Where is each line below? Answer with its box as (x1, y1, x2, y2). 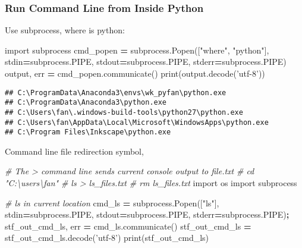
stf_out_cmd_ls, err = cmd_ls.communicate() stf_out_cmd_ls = (5, 219, 251, 232)
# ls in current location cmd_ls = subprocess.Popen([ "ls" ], (5, 196, 219, 209)
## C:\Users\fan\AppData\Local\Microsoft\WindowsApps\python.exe (5, 118, 269, 127)
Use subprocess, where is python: (5, 24, 125, 36)
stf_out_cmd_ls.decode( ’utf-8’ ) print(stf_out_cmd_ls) (5, 231, 209, 244)
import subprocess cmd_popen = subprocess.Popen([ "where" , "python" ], (5, 43, 269, 56)
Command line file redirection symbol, (5, 145, 144, 157)
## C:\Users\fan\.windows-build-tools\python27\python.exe (5, 108, 243, 117)
